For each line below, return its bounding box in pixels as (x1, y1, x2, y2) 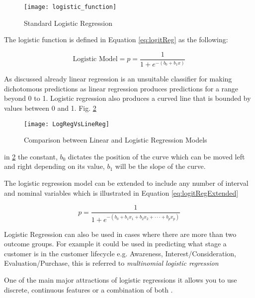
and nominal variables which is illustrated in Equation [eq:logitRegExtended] (4, 187, 239, 198)
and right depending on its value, (4, 161, 105, 171)
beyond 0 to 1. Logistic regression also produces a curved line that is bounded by (4, 93, 251, 103)
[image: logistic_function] (24, 3, 117, 10)
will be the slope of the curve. (115, 161, 206, 171)
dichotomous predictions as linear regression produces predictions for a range (4, 83, 239, 93)
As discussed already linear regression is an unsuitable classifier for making (4, 74, 232, 84)
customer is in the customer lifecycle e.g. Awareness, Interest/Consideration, (4, 248, 236, 258)
